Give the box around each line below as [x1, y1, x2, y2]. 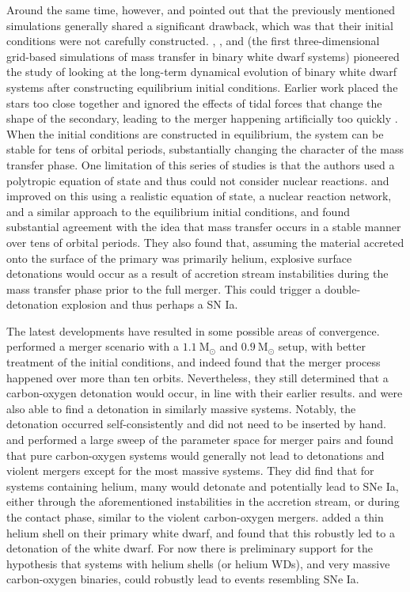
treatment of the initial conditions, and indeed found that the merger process [6, 354, 381, 370]
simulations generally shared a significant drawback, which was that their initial [6, 17, 394, 33]
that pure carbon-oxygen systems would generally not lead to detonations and [6, 446, 385, 463]
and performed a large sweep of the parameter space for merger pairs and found [6, 431, 394, 448]
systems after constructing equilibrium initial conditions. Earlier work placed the [6, 78, 398, 95]
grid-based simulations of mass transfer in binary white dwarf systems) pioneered [6, 47, 400, 64]
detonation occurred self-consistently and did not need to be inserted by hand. [6, 416, 386, 432]
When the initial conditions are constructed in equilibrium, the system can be [6, 125, 384, 142]
